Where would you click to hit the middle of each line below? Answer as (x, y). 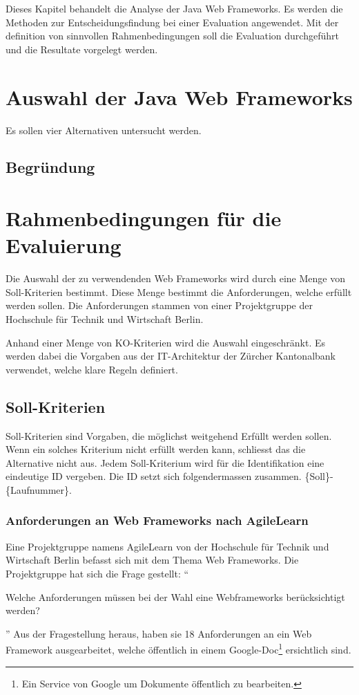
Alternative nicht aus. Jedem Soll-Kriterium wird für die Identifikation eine (165, 462)
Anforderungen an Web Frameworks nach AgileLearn (157, 520)
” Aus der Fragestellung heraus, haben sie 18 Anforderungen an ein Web (159, 633)
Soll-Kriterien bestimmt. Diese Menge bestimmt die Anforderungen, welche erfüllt (179, 291)
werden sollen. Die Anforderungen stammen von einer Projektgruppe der (159, 305)
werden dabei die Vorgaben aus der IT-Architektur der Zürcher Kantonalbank (171, 356)
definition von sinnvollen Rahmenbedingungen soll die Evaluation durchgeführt (172, 36)
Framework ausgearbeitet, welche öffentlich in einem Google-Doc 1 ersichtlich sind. (178, 648)
